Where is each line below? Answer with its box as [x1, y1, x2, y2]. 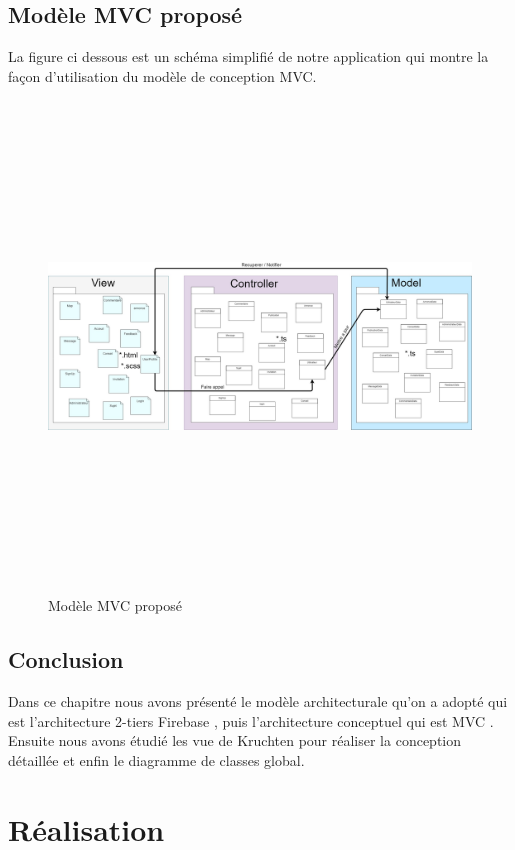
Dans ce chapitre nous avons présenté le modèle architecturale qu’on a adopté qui [8, 691, 508, 712]
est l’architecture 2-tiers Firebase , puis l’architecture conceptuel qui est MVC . [8, 710, 494, 731]
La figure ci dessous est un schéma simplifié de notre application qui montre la [8, 46, 489, 67]
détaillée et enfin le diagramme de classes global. [8, 749, 305, 770]
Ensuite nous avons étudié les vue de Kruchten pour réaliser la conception [8, 730, 462, 751]
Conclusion [8, 644, 124, 675]
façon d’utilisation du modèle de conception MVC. [8, 65, 317, 86]
